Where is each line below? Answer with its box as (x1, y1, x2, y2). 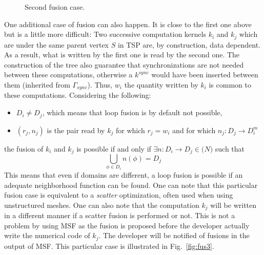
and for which (172, 124, 216, 135)
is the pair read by (47, 124, 105, 135)
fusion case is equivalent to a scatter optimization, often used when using (4, 189, 233, 200)
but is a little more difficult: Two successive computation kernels (4, 29, 206, 39)
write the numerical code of (4, 230, 90, 241)
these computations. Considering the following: (4, 90, 151, 100)
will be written (210, 199, 257, 210)
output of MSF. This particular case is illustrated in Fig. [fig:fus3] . (4, 240, 214, 251)
